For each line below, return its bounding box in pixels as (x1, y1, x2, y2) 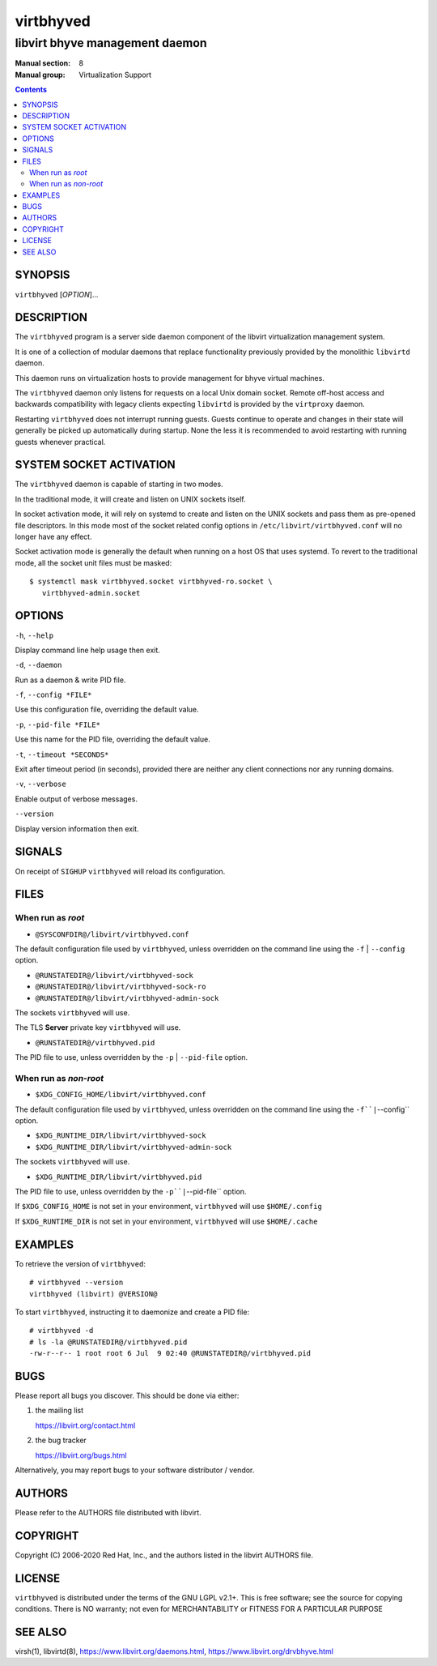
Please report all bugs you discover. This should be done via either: (15, 1390, 240, 1400)
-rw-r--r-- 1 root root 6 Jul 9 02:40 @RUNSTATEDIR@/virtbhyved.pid (29, 1349, 312, 1358)
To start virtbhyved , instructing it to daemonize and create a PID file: (15, 1307, 250, 1317)
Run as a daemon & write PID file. (15, 675, 126, 685)
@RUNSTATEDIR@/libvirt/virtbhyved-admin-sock (35, 993, 219, 1002)
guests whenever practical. (15, 437, 106, 446)
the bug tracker (35, 1435, 87, 1446)
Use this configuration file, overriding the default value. (15, 705, 199, 715)
